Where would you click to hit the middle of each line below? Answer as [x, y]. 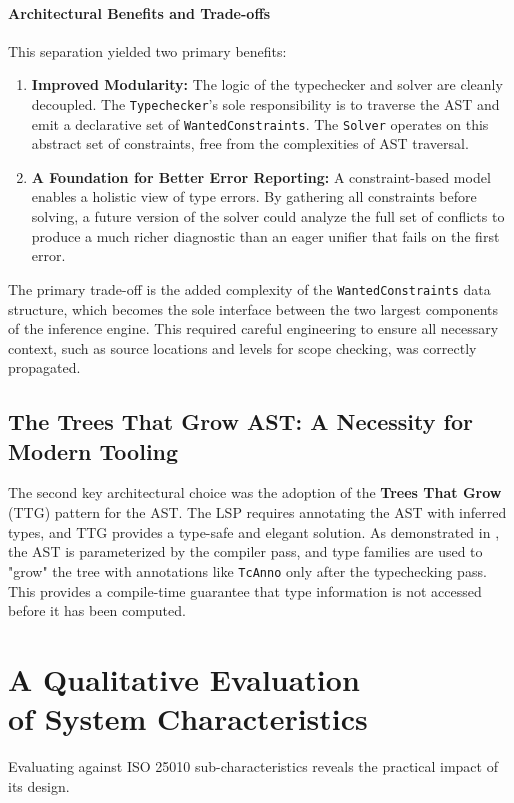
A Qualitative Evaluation [184, 678]
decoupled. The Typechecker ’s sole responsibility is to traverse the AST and [265, 103]
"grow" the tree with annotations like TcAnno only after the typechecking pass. [247, 570]
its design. [39, 785]
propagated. [44, 367]
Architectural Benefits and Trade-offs [139, 12]
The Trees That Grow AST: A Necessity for [240, 421]
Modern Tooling [93, 450]
